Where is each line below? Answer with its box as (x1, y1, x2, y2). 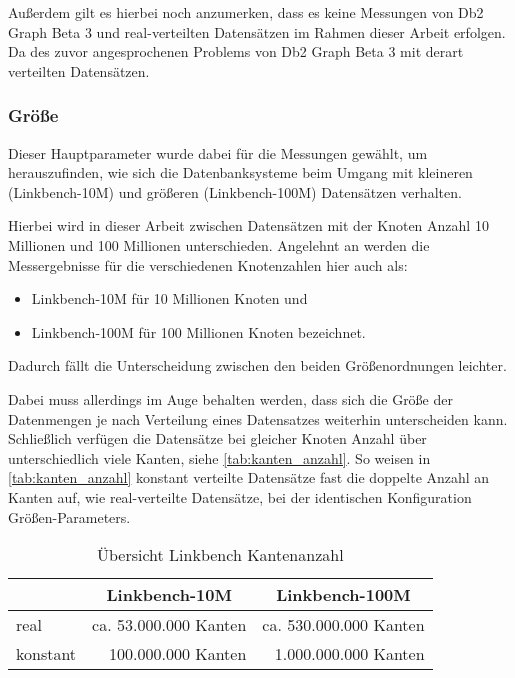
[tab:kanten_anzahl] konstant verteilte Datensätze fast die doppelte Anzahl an (8, 467, 490, 488)
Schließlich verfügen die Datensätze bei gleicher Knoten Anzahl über (8, 428, 427, 449)
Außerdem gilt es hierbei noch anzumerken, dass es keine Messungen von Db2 (8, 2, 484, 22)
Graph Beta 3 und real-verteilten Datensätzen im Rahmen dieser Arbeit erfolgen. (8, 21, 506, 42)
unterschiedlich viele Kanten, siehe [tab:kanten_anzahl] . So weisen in (8, 447, 431, 468)
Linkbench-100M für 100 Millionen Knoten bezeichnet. (31, 321, 366, 342)
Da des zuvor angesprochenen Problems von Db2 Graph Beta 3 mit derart (8, 41, 464, 62)
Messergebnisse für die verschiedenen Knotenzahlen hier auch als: (8, 254, 408, 275)
